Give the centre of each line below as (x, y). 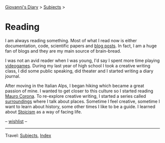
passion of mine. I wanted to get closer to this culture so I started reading (79, 91)
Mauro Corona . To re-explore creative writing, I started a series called (76, 96)
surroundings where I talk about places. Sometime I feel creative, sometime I (82, 101)
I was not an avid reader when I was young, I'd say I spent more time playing (82, 60)
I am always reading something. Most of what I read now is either (71, 40)
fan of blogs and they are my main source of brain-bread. (63, 51)
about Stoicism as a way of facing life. (44, 112)
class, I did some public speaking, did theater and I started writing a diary (79, 71)
